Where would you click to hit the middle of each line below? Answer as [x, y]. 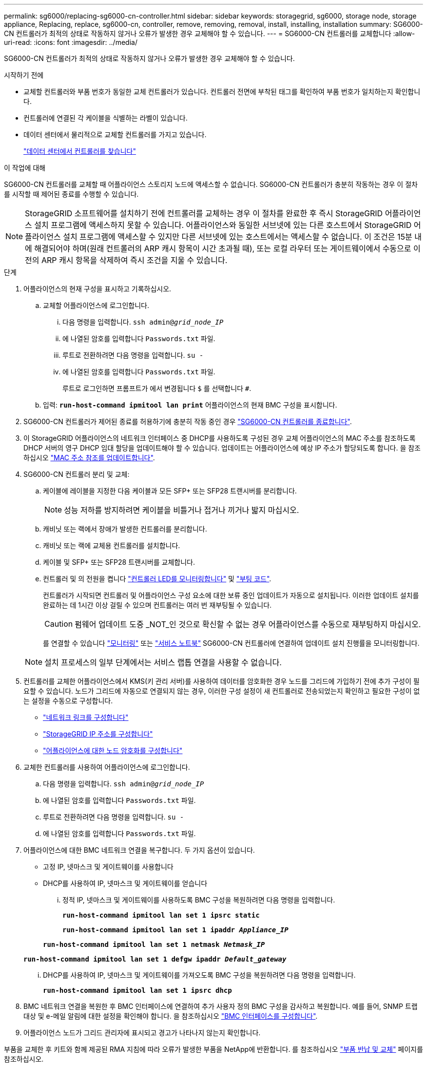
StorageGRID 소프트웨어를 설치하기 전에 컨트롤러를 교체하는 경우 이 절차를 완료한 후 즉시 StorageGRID [204, 213]
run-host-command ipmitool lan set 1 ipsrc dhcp [137, 990]
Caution [59, 624]
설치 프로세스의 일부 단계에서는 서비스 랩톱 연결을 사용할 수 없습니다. [163, 662]
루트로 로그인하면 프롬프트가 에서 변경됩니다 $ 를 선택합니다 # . [157, 388]
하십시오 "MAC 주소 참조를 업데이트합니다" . [89, 458]
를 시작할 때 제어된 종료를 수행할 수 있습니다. [71, 194]
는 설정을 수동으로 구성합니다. [68, 701]
